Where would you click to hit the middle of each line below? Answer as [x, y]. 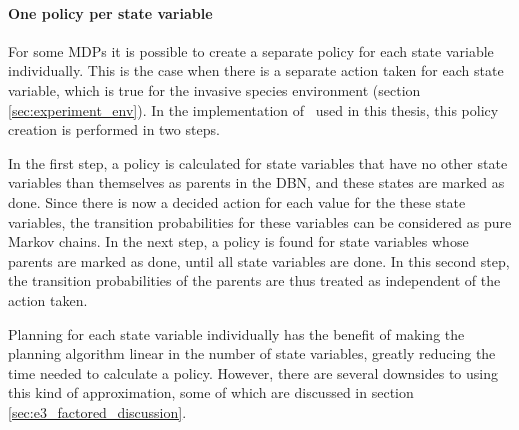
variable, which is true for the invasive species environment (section [214, 89]
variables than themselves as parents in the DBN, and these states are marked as [256, 182]
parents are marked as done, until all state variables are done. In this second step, [259, 260]
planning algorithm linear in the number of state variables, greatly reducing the [252, 353]
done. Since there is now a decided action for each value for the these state [237, 201]
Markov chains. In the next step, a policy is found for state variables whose [238, 241]
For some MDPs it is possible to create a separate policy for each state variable [251, 50]
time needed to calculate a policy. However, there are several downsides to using [253, 372]
